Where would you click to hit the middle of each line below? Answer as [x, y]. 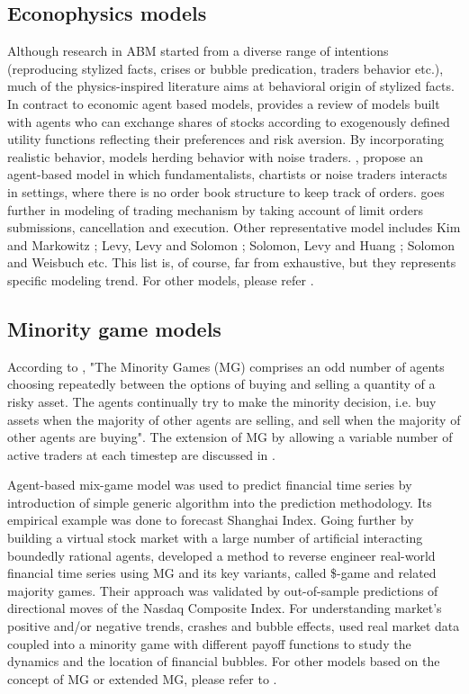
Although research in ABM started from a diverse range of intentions [198, 51]
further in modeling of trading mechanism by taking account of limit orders [215, 209]
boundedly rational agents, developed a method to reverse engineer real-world [221, 555]
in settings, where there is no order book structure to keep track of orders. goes [226, 191]
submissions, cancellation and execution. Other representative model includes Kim [234, 227]
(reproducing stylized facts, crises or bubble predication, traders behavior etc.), [225, 68]
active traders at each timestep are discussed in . [141, 454]
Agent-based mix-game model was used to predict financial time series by [210, 485]
